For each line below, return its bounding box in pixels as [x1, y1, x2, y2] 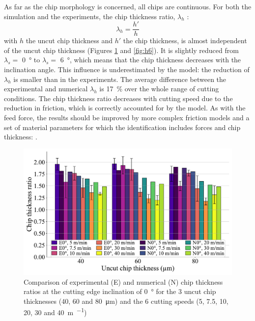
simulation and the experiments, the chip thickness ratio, [4, 11, 175, 21]
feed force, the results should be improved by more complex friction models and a [4, 112, 250, 122]
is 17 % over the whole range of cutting [99, 83, 219, 94]
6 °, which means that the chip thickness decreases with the [60, 54, 241, 65]
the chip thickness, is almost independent [123, 35, 247, 46]
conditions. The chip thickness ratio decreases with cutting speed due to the [4, 93, 233, 103]
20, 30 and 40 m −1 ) [24, 306, 87, 317]
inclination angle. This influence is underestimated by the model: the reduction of [4, 64, 250, 75]
